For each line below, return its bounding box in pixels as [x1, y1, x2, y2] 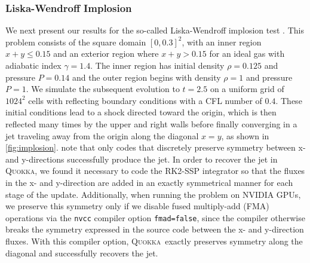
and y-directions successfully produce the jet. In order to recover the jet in [5, 152, 278, 165]
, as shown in [221, 129, 269, 142]
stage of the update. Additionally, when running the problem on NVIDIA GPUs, [5, 188, 301, 200]
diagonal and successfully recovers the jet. [5, 246, 158, 259]
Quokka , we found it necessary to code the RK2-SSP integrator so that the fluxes [5, 164, 305, 177]
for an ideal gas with [209, 47, 285, 60]
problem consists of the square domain [5, 35, 146, 48]
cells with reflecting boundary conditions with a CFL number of [28, 94, 262, 106]
